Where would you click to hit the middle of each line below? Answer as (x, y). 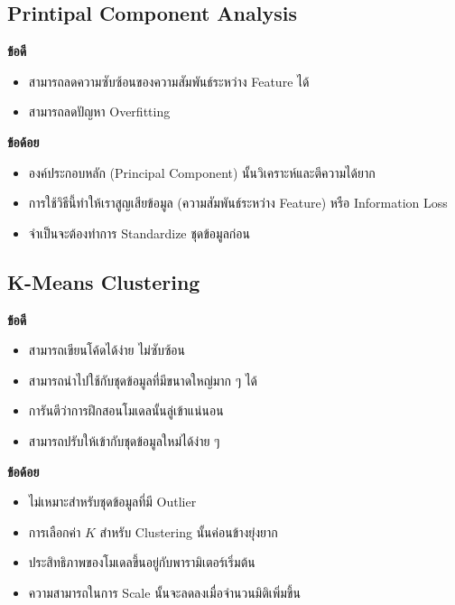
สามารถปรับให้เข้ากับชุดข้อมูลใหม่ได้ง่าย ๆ (124, 440)
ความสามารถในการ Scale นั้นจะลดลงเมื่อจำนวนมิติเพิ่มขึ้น (164, 592)
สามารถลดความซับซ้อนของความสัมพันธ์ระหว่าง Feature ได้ (169, 81)
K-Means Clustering (104, 281)
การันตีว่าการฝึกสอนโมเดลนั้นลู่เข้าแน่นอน (126, 410)
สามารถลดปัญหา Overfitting (99, 112)
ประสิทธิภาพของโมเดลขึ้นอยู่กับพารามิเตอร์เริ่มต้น (142, 562)
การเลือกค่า (55, 531)
